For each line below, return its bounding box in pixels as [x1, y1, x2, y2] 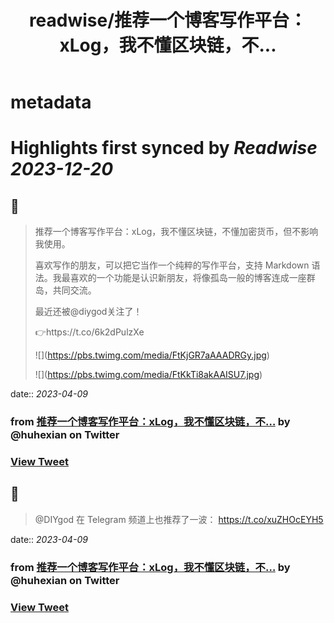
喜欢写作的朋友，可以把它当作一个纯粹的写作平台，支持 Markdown [34, 259, 310, 271]
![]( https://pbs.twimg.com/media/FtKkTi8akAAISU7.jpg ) [34, 369, 263, 381]
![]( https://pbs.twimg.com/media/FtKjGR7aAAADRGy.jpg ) [34, 349, 270, 361]
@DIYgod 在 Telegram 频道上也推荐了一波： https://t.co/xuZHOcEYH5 [34, 513, 324, 525]
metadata [10, 91, 92, 114]
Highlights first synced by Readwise [10, 137, 318, 160]
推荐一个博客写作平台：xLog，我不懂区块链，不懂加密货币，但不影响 [34, 226, 319, 238]
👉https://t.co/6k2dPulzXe [34, 326, 145, 338]
